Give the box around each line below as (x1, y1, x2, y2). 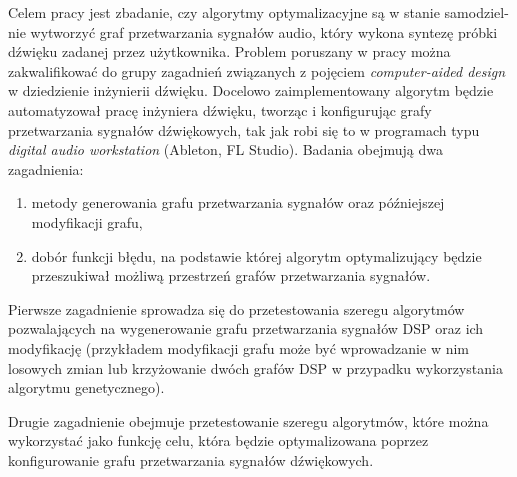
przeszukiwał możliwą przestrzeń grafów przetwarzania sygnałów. (31, 265, 431, 286)
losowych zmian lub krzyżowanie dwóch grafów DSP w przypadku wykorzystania (8, 357, 503, 378)
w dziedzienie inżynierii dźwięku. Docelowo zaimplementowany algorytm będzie (8, 80, 494, 101)
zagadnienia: (8, 158, 84, 179)
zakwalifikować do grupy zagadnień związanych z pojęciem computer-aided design (8, 60, 506, 81)
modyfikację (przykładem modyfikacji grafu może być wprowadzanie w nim (8, 337, 469, 358)
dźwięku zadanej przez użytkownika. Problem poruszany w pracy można (8, 41, 451, 62)
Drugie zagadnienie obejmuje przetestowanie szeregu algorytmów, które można (8, 410, 489, 431)
